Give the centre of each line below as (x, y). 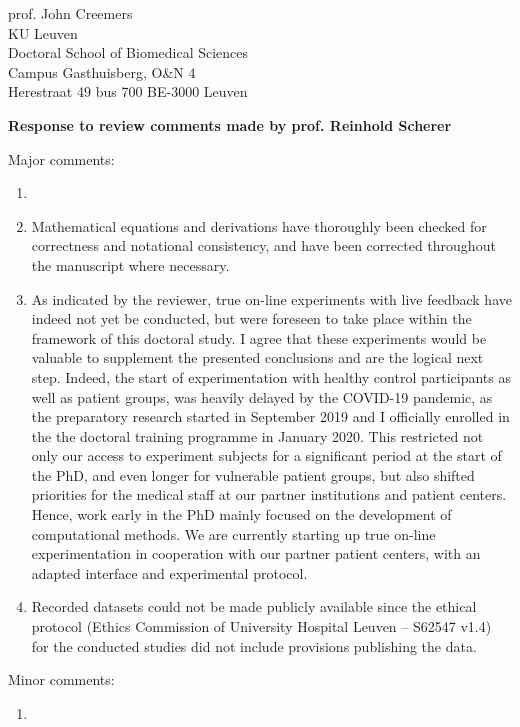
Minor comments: (61, 679)
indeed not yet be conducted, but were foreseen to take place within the (251, 318)
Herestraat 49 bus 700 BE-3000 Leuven (128, 91)
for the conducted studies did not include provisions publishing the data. (254, 645)
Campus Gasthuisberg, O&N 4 (102, 71)
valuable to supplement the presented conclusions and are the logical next (257, 357)
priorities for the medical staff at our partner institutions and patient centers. (269, 494)
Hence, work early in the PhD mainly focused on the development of (241, 514)
